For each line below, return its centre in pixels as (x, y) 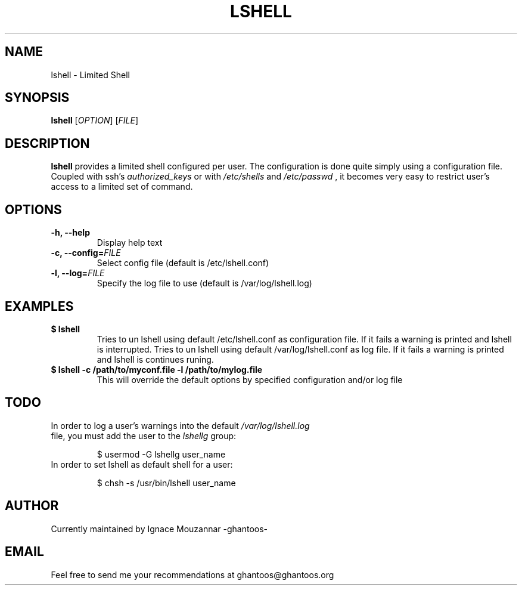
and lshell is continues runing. (155, 359)
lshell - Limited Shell (90, 75)
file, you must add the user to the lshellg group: (144, 435)
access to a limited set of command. (122, 187)
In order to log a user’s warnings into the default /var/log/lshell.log (180, 425)
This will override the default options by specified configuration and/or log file (250, 379)
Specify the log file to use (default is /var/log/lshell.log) (204, 283)
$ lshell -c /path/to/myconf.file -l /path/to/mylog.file (157, 369)
